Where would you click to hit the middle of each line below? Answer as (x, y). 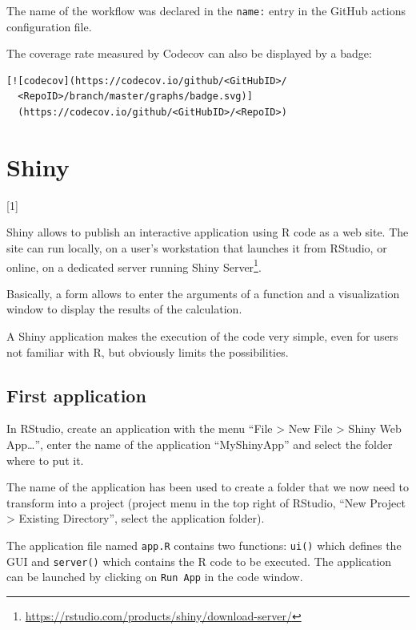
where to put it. (45, 460)
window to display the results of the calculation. (124, 309)
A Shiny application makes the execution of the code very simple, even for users (202, 335)
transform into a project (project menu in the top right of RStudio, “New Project (206, 502)
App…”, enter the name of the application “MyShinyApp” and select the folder (200, 444)
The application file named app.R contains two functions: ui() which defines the (204, 545)
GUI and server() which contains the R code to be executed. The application (199, 561)
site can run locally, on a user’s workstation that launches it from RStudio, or (197, 247)
